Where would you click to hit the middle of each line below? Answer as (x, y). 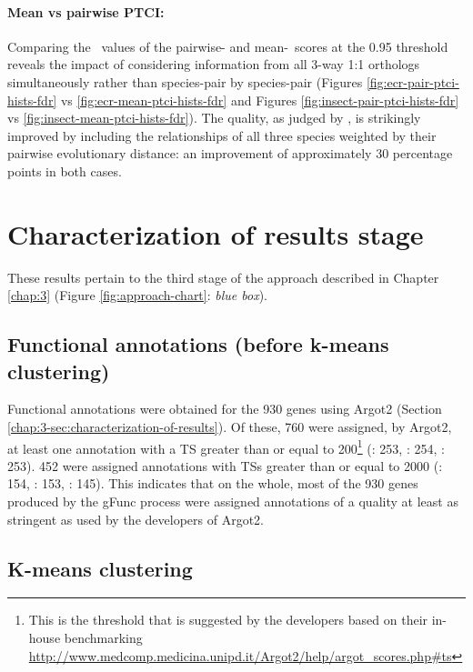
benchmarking (103, 638)
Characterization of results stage (216, 233)
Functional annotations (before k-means (198, 344)
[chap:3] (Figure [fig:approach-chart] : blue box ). (137, 295)
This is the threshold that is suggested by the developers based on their (228, 620)
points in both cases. (65, 171)
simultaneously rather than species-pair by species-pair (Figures (185, 81)
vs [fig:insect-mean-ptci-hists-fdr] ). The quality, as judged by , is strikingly (214, 118)
